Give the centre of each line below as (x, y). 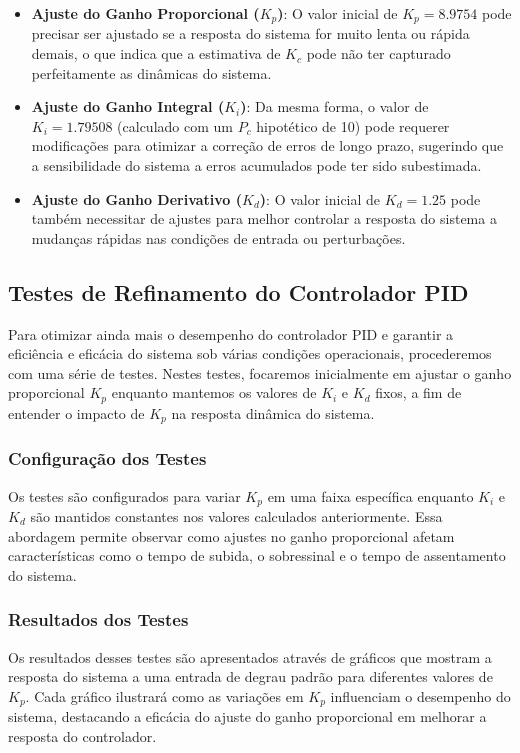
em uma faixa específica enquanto (370, 495)
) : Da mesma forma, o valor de (334, 106)
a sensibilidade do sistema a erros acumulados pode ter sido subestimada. (256, 165)
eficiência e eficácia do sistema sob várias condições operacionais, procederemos (250, 353)
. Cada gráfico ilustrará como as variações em (164, 695)
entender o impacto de (76, 412)
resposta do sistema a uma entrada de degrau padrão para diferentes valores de (250, 676)
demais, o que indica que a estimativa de (156, 53)
